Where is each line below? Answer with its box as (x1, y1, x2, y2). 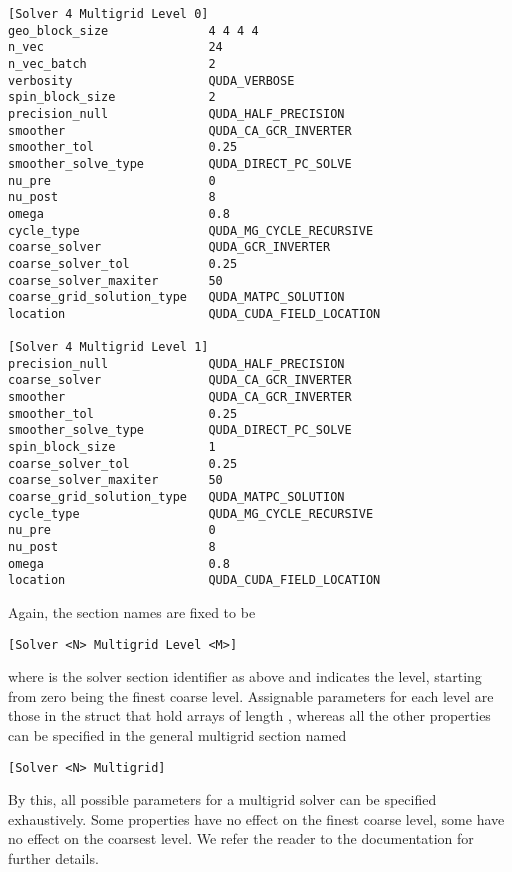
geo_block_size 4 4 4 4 (8, 23, 259, 38)
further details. (8, 848, 99, 869)
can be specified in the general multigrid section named (8, 725, 347, 745)
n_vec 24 (8, 40, 223, 55)
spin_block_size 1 (8, 440, 216, 455)
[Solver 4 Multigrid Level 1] (8, 340, 209, 355)
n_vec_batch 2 (8, 56, 216, 71)
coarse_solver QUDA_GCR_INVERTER (8, 240, 331, 255)
